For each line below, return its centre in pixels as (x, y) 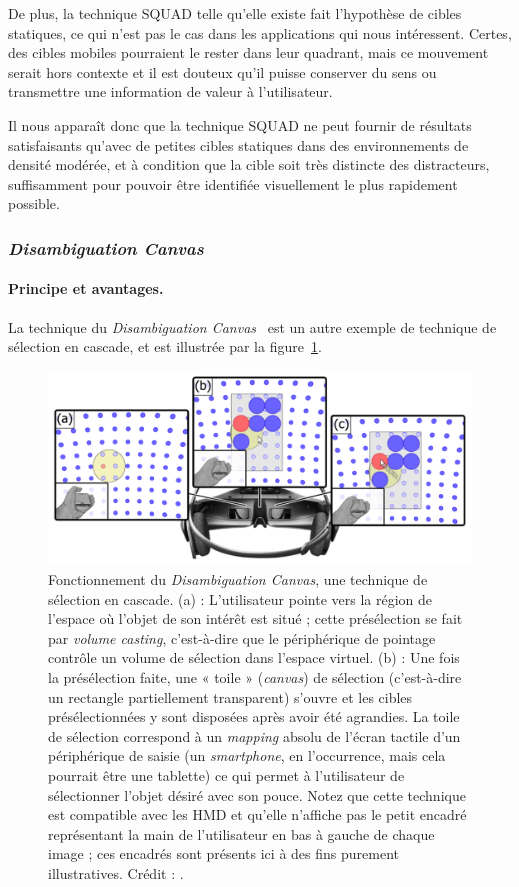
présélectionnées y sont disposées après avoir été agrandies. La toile (254, 716)
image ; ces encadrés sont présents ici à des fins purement (223, 853)
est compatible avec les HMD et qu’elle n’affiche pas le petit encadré (257, 814)
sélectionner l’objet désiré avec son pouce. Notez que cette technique (257, 794)
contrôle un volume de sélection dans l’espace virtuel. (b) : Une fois (254, 657)
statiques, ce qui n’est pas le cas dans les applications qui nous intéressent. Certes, (260, 32)
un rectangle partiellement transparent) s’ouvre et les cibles (230, 696)
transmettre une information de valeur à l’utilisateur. (170, 91)
